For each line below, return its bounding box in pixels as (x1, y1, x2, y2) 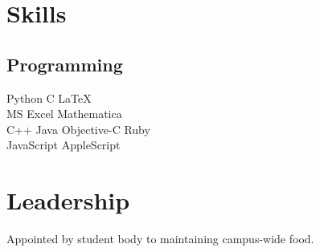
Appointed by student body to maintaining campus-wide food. (6, 230, 314, 247)
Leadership (6, 184, 130, 217)
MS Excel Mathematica (6, 105, 122, 122)
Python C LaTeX (6, 89, 92, 106)
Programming (6, 51, 123, 76)
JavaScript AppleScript (6, 136, 121, 153)
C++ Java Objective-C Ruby (6, 120, 150, 137)
